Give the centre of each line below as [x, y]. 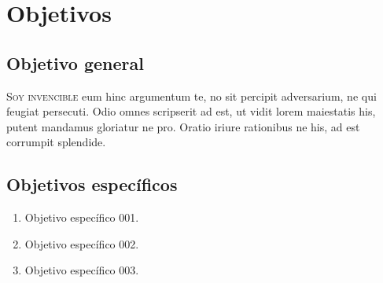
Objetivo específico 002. [82, 243]
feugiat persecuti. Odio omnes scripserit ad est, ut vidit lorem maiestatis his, [191, 111]
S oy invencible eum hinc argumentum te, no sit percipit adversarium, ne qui [191, 96]
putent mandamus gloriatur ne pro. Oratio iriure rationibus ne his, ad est [183, 126]
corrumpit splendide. [56, 142]
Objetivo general [75, 62]
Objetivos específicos [92, 184]
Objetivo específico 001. [82, 217]
